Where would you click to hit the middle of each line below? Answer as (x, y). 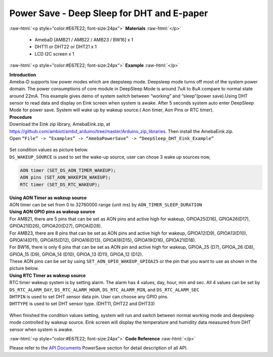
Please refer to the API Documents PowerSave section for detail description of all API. (99, 348)
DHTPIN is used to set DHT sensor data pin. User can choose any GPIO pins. (89, 297)
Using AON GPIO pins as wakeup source (52, 212)
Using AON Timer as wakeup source (48, 198)
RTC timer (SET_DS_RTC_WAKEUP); (60, 184)
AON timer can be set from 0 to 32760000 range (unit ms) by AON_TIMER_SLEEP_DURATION (106, 204)
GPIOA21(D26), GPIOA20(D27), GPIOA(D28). (56, 226)
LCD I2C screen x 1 (54, 54)
